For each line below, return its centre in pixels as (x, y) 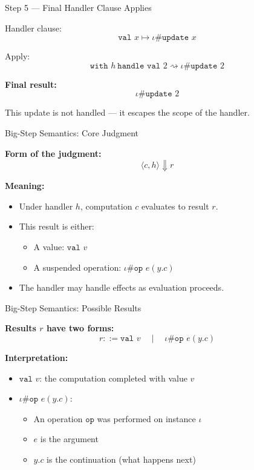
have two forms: (80, 328)
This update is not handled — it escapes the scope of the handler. (127, 112)
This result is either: (57, 226)
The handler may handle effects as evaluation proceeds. (122, 287)
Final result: (31, 84)
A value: (49, 246)
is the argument (69, 439)
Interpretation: (37, 357)
